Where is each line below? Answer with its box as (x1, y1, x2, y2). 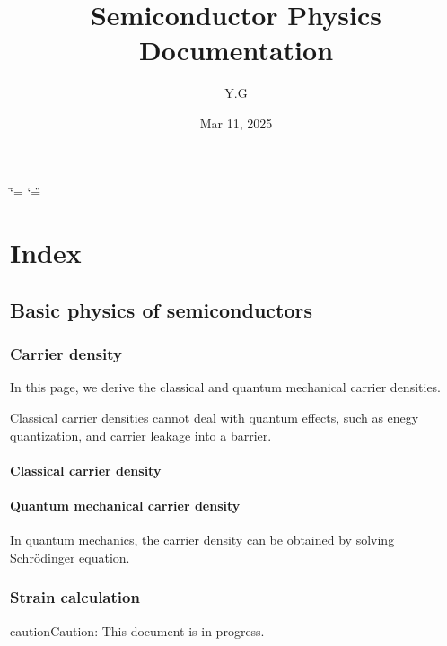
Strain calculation (10, 586, 140, 608)
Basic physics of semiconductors (10, 295, 313, 323)
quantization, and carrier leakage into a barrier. (10, 425, 272, 444)
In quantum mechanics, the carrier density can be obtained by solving (10, 530, 395, 549)
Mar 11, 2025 (199, 113, 273, 132)
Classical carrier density (10, 460, 162, 479)
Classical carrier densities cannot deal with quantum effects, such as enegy (10, 408, 419, 427)
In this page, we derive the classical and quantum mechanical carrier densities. (10, 378, 442, 397)
